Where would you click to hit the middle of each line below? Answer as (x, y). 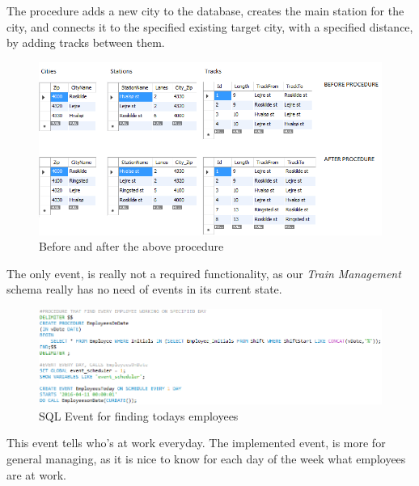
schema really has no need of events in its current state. (144, 289)
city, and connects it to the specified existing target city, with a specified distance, (210, 26)
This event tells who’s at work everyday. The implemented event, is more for (196, 443)
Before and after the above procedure (131, 246)
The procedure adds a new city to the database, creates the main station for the (205, 11)
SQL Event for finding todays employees (139, 415)
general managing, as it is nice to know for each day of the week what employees (206, 458)
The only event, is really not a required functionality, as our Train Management (204, 273)
